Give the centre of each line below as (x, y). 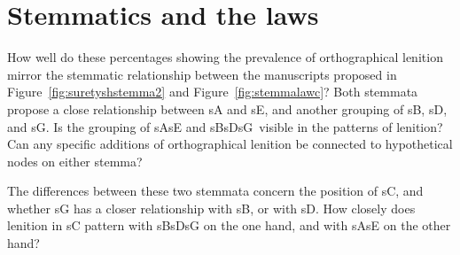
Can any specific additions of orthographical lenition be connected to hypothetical (230, 144)
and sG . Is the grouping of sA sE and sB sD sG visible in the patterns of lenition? (225, 126)
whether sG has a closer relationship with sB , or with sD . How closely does (211, 208)
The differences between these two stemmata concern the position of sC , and (215, 191)
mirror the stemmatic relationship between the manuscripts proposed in (202, 74)
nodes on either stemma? (75, 161)
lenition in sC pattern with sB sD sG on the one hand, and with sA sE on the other (229, 225)
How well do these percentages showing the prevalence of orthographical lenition (225, 57)
